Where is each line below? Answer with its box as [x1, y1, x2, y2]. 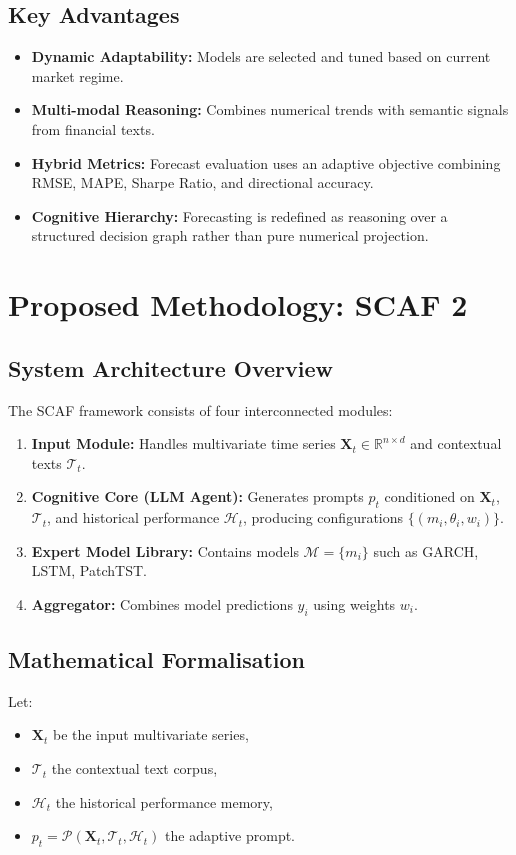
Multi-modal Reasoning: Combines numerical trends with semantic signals [31, 99, 509, 120]
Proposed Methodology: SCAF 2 [8, 284, 468, 325]
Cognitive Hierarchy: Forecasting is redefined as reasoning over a [31, 205, 448, 226]
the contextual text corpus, [51, 758, 218, 779]
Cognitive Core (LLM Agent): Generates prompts [31, 486, 364, 507]
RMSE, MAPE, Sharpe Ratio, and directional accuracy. [31, 172, 374, 193]
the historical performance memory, [55, 791, 273, 812]
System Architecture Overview [8, 352, 333, 383]
